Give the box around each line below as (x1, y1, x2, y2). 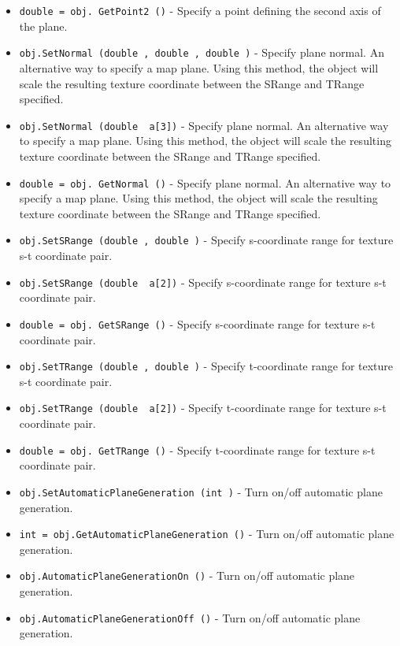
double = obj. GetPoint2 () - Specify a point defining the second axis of (19, 2, 381, 18)
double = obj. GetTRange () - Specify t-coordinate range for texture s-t (19, 441, 376, 458)
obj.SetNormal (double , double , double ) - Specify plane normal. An (19, 44, 384, 61)
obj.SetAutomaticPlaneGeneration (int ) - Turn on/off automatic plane (19, 483, 383, 499)
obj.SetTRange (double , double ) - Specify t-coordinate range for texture (19, 358, 394, 374)
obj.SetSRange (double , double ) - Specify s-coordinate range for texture (19, 232, 394, 248)
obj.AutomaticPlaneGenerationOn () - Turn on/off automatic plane (19, 567, 355, 584)
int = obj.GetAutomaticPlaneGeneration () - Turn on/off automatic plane (19, 525, 394, 542)
